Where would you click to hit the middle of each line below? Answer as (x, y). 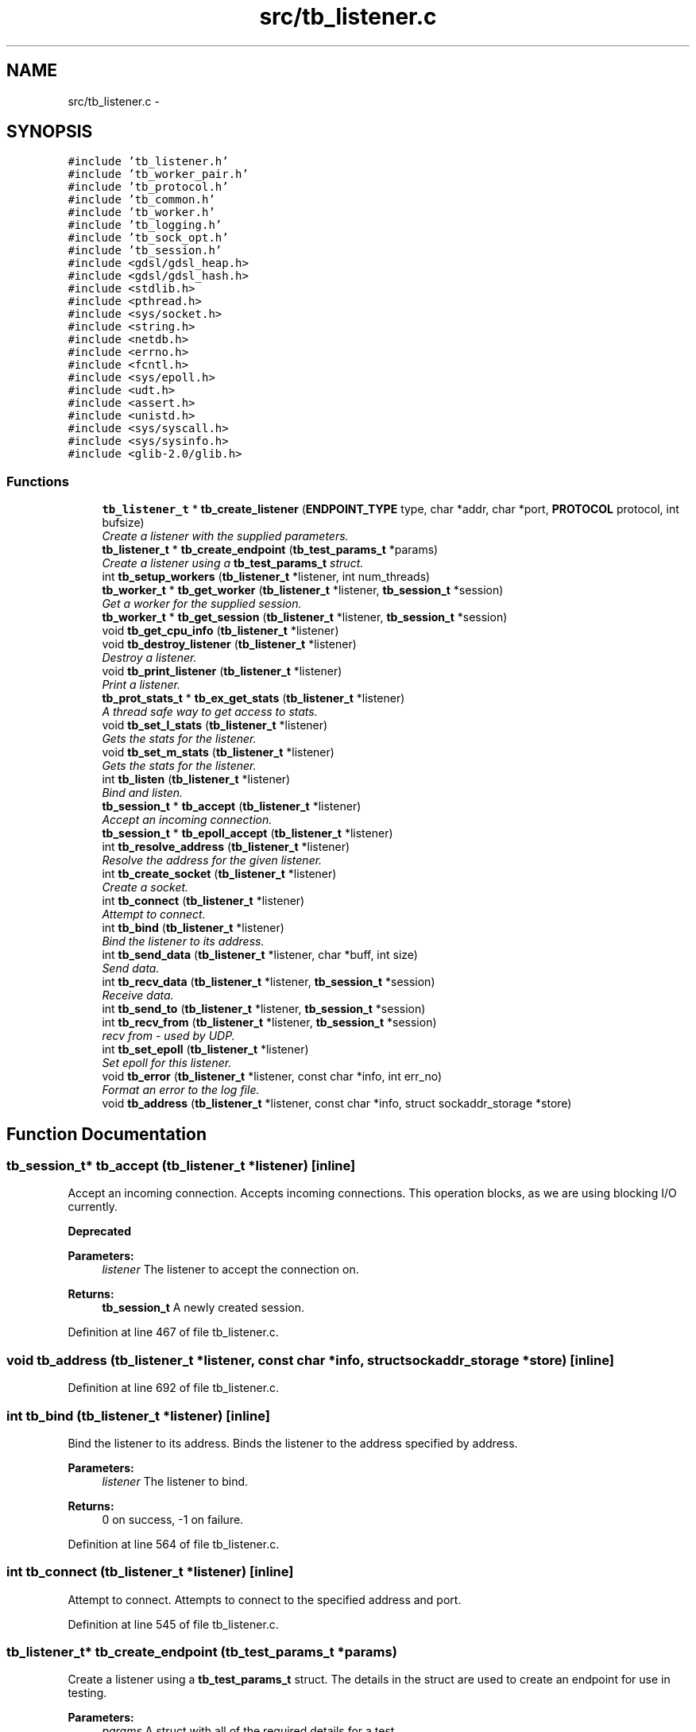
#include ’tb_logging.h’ (145, 225)
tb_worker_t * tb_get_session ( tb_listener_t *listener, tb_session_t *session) (305, 617)
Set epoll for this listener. (167, 1063)
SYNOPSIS (50, 132)
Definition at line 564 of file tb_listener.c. (174, 1544)
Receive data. (138, 996)
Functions (38, 481)
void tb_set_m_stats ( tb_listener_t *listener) (218, 752)
